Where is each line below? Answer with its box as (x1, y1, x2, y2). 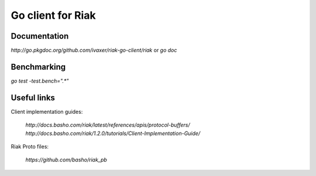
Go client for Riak (11, 9, 96, 22)
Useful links (11, 93, 56, 103)
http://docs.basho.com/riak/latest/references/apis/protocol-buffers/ (25, 121, 190, 128)
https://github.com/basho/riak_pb (25, 156, 108, 164)
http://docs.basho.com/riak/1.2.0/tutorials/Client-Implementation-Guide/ (25, 130, 201, 137)
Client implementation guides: (11, 108, 83, 115)
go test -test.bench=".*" (11, 77, 69, 84)
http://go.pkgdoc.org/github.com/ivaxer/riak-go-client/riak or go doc (11, 47, 177, 54)
